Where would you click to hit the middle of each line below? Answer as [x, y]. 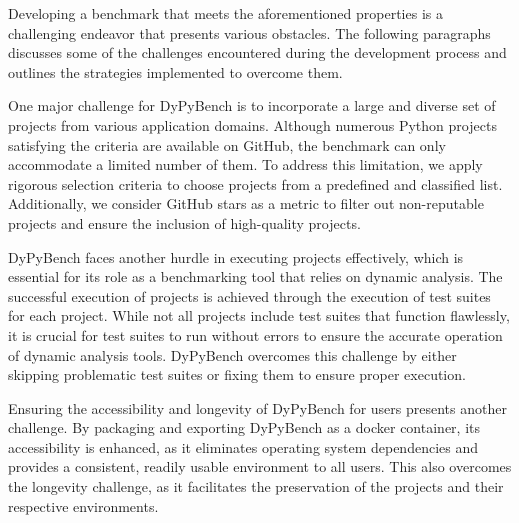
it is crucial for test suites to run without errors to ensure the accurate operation [255, 334]
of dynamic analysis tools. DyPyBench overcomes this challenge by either [232, 354]
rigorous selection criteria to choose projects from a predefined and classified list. [255, 183]
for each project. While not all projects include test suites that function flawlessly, [259, 315]
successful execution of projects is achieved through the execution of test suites [249, 295]
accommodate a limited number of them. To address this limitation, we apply [245, 164]
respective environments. [83, 505]
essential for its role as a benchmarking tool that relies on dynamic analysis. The [255, 276]
